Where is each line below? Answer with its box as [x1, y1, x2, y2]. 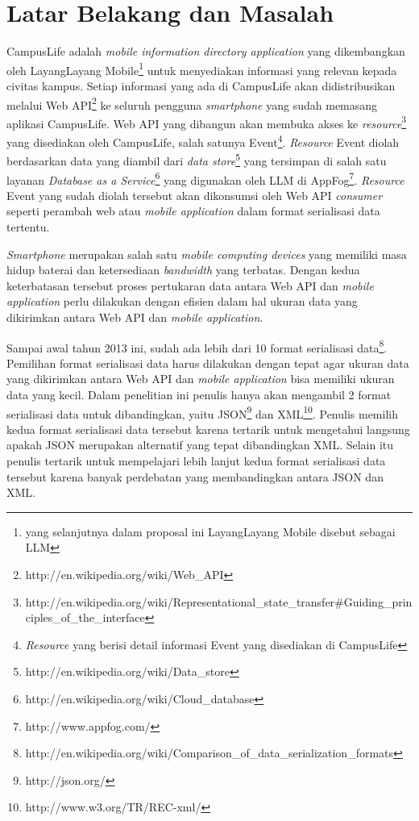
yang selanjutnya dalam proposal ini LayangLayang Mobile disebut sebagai [25, 523, 396, 540]
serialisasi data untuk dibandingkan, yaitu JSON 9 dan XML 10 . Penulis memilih [6, 402, 398, 422]
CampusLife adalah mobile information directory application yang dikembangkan [6, 43, 405, 60]
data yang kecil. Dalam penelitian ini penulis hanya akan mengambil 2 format [6, 386, 392, 402]
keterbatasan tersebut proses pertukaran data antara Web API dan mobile [6, 277, 374, 294]
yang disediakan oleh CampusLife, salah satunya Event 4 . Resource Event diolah [6, 131, 400, 150]
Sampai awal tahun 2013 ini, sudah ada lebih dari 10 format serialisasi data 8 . [6, 336, 388, 356]
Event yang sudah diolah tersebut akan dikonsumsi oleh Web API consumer [6, 186, 383, 203]
